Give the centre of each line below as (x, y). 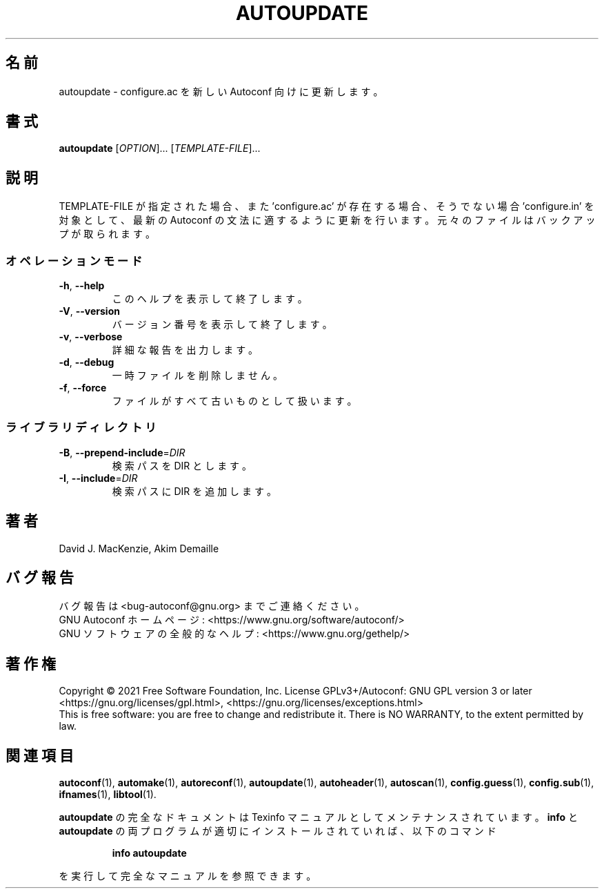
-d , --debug (87, 362)
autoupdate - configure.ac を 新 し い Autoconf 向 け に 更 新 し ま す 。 (221, 91)
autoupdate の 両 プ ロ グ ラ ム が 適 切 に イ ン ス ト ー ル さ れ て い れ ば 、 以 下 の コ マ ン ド (278, 831)
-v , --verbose (91, 337)
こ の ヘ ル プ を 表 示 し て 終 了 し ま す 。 (210, 299)
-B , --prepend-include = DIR (122, 452)
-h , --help (82, 286)
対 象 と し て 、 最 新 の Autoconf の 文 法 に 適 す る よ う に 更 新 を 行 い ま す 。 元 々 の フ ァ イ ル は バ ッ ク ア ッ (327, 220)
